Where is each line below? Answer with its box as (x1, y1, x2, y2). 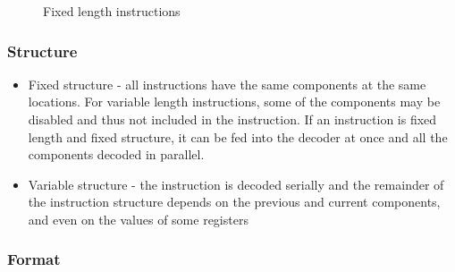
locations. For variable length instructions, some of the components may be (28, 92, 441, 111)
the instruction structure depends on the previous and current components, (28, 192, 441, 211)
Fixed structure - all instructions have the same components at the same (28, 74, 426, 93)
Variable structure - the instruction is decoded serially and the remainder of (28, 174, 444, 193)
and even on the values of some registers (28, 209, 249, 228)
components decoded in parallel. (28, 145, 205, 164)
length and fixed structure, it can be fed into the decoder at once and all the (28, 127, 448, 146)
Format (7, 248, 61, 270)
